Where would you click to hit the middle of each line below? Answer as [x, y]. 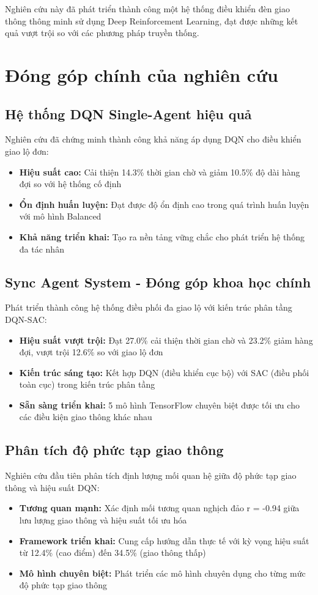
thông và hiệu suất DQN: [52, 487]
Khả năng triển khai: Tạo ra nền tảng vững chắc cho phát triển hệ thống [162, 236]
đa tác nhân [42, 249]
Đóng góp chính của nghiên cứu [142, 74]
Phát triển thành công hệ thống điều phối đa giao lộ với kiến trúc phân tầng [149, 307]
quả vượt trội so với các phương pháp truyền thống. [102, 33]
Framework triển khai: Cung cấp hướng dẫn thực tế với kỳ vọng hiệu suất [164, 540]
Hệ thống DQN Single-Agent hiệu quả [128, 113]
